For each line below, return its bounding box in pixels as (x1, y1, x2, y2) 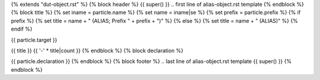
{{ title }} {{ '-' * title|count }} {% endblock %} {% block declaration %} (11, 47, 184, 54)
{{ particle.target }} (11, 36, 57, 44)
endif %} (11, 25, 33, 32)
